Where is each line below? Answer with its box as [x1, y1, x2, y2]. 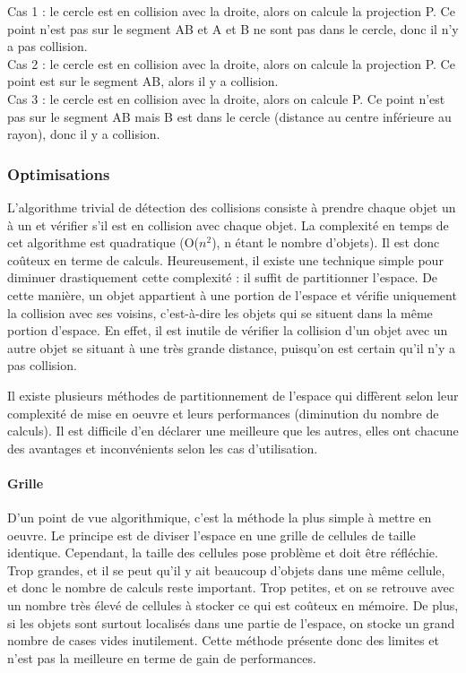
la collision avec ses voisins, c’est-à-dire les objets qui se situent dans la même [7, 303, 433, 322]
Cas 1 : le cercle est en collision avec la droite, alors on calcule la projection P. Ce [7, 2, 455, 20]
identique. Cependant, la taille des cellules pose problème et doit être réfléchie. [7, 543, 438, 562]
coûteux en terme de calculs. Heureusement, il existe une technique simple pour [7, 250, 444, 269]
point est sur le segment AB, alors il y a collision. [7, 72, 279, 91]
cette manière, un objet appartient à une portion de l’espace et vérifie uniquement [7, 285, 457, 304]
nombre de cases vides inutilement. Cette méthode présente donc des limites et [7, 631, 439, 650]
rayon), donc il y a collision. [7, 125, 160, 143]
